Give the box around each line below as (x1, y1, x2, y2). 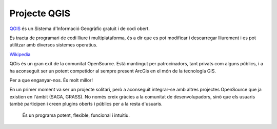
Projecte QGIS (9, 8, 71, 19)
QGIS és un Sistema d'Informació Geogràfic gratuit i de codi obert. (9, 25, 150, 32)
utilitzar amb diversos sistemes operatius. (9, 42, 97, 48)
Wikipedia (9, 51, 31, 57)
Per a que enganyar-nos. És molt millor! (9, 77, 93, 83)
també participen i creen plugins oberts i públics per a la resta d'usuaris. (9, 101, 163, 107)
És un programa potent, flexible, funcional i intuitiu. (22, 112, 130, 118)
